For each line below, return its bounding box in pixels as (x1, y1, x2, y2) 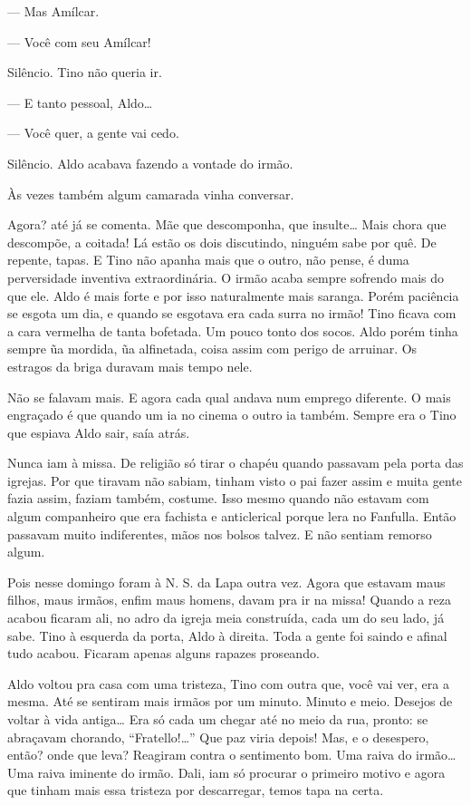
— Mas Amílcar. (7, 2, 100, 20)
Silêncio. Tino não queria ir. (7, 63, 162, 82)
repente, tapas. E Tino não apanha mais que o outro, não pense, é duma (7, 250, 409, 269)
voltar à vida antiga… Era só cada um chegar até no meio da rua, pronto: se (7, 710, 428, 728)
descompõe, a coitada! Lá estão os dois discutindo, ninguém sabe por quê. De (7, 232, 437, 251)
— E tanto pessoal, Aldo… (7, 92, 153, 112)
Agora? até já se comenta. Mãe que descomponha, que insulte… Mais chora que (7, 215, 447, 234)
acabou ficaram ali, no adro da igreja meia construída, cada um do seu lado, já (7, 608, 445, 627)
